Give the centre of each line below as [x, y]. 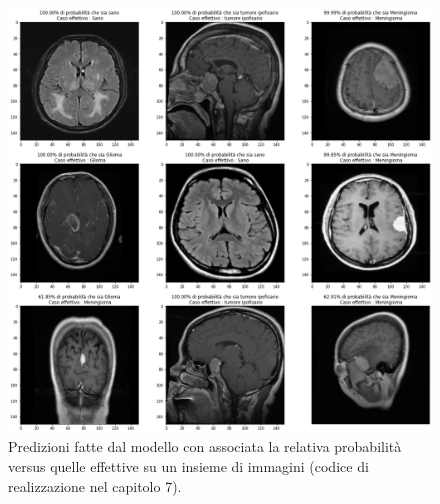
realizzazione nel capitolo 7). [95, 485]
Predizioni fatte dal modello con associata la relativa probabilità [205, 446]
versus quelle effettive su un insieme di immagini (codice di [188, 466]
